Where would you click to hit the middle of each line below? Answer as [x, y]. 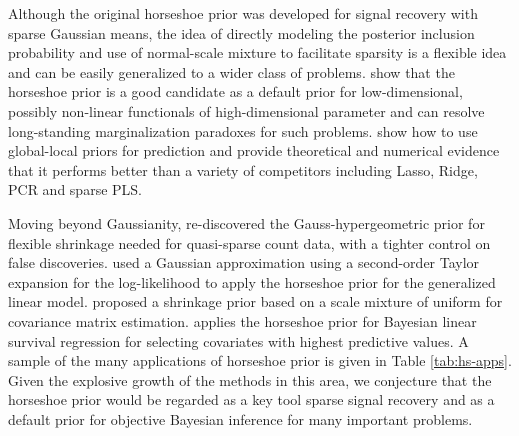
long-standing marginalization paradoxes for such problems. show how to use [243, 130]
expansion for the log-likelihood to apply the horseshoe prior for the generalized [252, 281]
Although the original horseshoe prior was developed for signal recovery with [243, 13]
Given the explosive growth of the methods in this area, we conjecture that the [250, 379]
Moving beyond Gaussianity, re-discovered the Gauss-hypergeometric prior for [246, 222]
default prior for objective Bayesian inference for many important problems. [240, 418]
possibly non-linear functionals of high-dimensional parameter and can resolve [246, 110]
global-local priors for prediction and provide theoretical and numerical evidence [254, 150]
